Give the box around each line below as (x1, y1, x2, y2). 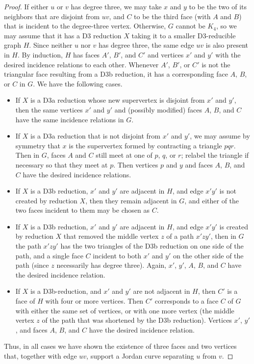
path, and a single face (15, 250, 83, 260)
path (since (15, 260, 49, 270)
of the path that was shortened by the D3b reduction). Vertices (42, 315, 232, 325)
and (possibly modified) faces (114, 104, 203, 114)
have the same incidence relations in (15, 114, 124, 124)
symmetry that (15, 140, 60, 150)
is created (219, 221, 249, 231)
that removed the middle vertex (63, 231, 159, 241)
